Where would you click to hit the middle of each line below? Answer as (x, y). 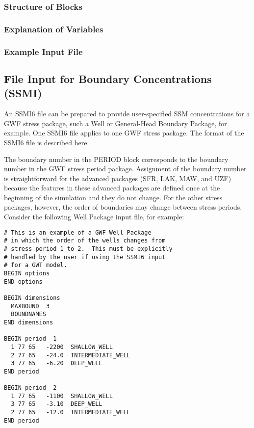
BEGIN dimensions (32, 298)
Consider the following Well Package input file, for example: (94, 217)
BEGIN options (27, 273)
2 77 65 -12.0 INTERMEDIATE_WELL (71, 413)
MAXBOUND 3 (30, 306)
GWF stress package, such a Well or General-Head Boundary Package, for (115, 123)
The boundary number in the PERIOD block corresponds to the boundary (116, 159)
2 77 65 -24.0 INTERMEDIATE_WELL (71, 355)
